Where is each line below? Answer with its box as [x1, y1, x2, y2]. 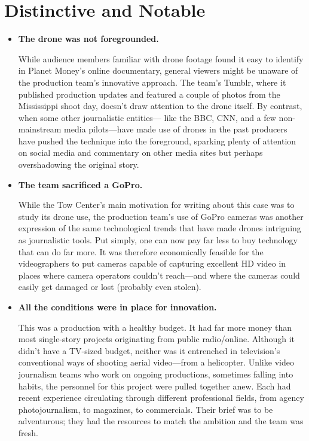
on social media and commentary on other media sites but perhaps [18, 146, 263, 159]
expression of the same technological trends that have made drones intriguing [18, 222, 301, 234]
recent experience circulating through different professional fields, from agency [18, 391, 304, 404]
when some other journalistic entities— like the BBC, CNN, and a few [18, 111, 276, 123]
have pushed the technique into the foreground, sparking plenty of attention [18, 134, 296, 147]
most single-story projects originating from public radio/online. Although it [18, 333, 295, 345]
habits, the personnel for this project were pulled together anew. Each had [18, 379, 291, 392]
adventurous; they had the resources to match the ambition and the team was [18, 415, 304, 427]
